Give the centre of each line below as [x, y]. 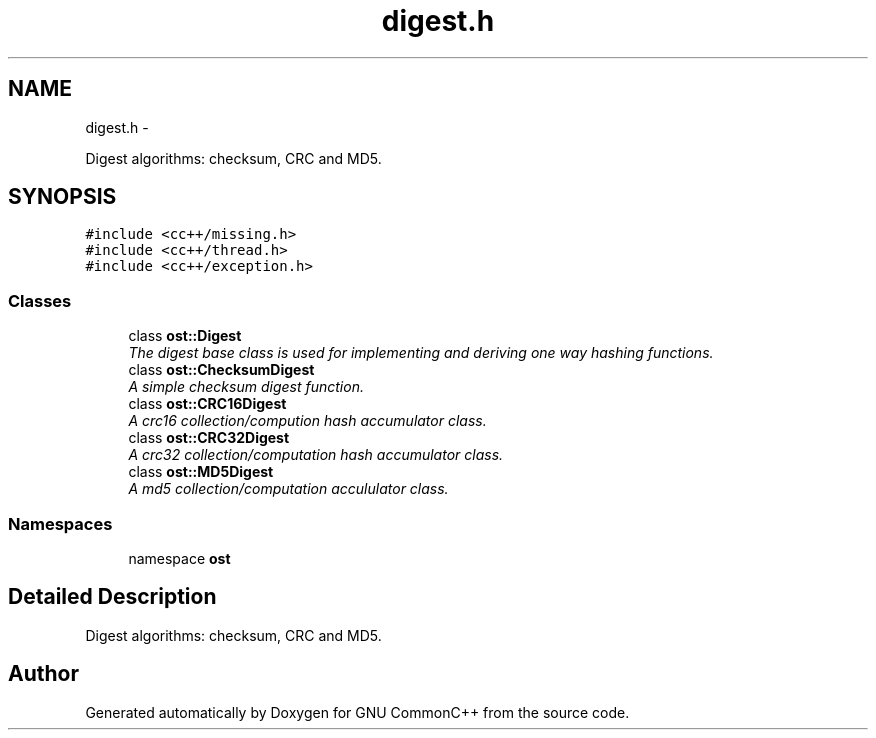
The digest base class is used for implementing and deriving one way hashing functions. [421, 353]
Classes [40, 300]
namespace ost [179, 558]
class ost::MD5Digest [201, 472]
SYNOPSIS [62, 197]
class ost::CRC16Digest [207, 404]
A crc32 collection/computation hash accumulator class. [316, 455]
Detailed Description [112, 597]
